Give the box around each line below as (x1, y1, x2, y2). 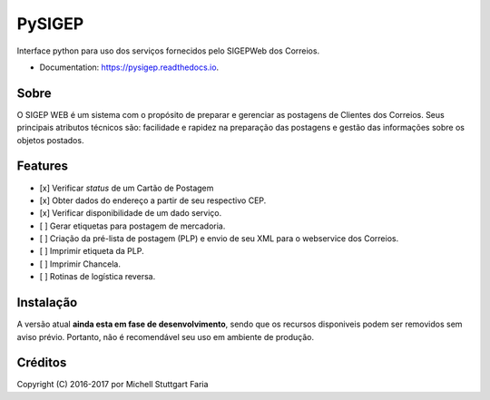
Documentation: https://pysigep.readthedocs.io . (39, 62, 220, 73)
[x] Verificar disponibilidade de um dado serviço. (39, 208, 222, 219)
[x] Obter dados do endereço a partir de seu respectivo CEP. (39, 195, 267, 206)
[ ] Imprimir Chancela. (39, 259, 122, 269)
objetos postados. (16, 134, 84, 145)
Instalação (16, 295, 78, 310)
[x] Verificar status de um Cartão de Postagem (39, 182, 214, 193)
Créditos (16, 355, 67, 371)
